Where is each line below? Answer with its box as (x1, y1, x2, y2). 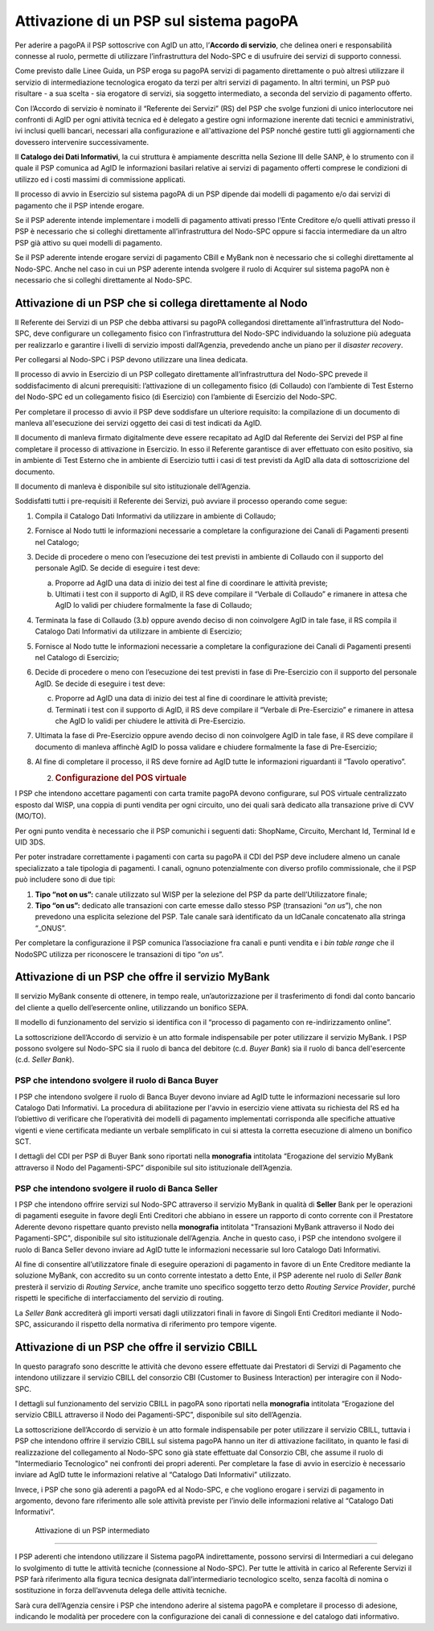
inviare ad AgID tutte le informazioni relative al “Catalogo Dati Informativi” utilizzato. (14, 1470, 292, 1480)
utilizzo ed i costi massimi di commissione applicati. (14, 174, 186, 184)
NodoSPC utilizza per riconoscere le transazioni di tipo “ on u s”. (14, 949, 224, 959)
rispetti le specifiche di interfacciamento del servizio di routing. (14, 1293, 224, 1303)
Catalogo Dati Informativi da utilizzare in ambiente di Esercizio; (35, 626, 243, 636)
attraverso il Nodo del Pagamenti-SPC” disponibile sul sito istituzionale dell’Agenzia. (14, 1162, 293, 1172)
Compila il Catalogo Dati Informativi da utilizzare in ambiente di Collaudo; (35, 511, 276, 521)
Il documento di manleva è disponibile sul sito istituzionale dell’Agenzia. (14, 481, 251, 491)
